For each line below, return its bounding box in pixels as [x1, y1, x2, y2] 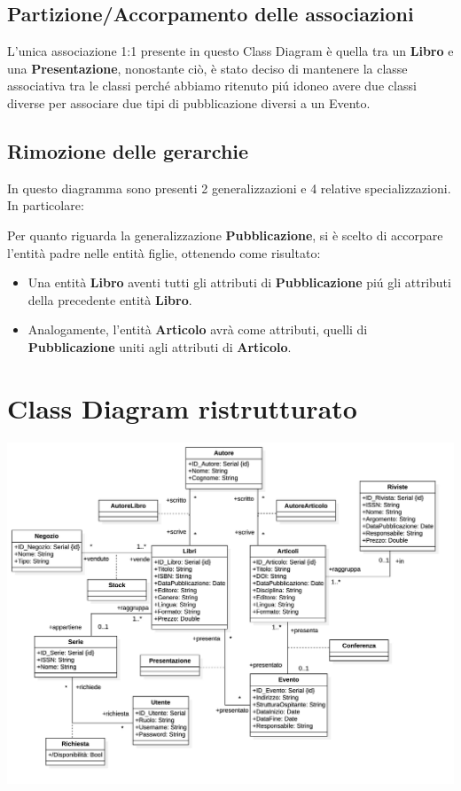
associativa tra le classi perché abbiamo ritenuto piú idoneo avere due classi [7, 76, 417, 95]
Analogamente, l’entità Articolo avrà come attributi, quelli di [27, 320, 368, 339]
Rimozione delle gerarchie [7, 137, 249, 164]
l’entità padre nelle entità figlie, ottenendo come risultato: [7, 243, 321, 262]
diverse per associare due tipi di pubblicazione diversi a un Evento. [7, 93, 371, 112]
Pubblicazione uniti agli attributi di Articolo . [27, 337, 292, 356]
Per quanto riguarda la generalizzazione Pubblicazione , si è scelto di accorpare [7, 225, 443, 244]
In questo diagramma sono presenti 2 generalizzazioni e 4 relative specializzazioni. [7, 178, 451, 197]
